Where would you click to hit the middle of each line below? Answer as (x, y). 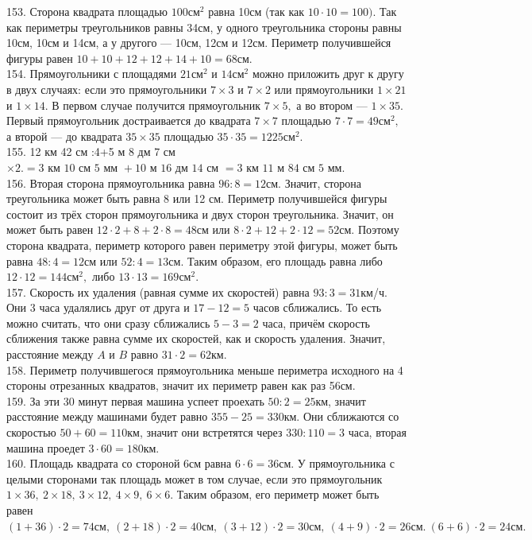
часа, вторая (377, 432)
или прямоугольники (324, 89)
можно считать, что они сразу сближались (108, 322)
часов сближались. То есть (317, 307)
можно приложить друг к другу (328, 74)
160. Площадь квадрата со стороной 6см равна (119, 463)
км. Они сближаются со (341, 416)
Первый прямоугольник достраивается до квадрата (129, 120)
